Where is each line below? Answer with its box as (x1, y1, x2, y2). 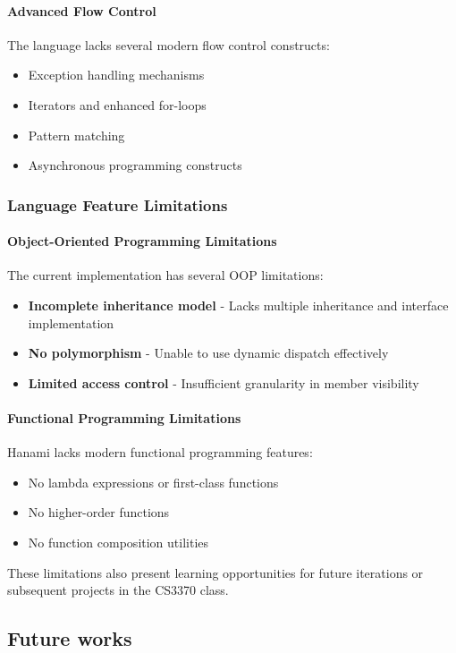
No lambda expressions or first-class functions (28, 472, 279, 491)
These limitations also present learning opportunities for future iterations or (7, 563, 424, 581)
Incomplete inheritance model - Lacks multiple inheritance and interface (28, 296, 449, 314)
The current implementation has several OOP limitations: (7, 266, 324, 284)
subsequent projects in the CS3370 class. (7, 581, 229, 599)
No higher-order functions (28, 503, 170, 522)
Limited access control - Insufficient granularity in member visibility (28, 373, 419, 392)
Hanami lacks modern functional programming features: (7, 443, 313, 462)
